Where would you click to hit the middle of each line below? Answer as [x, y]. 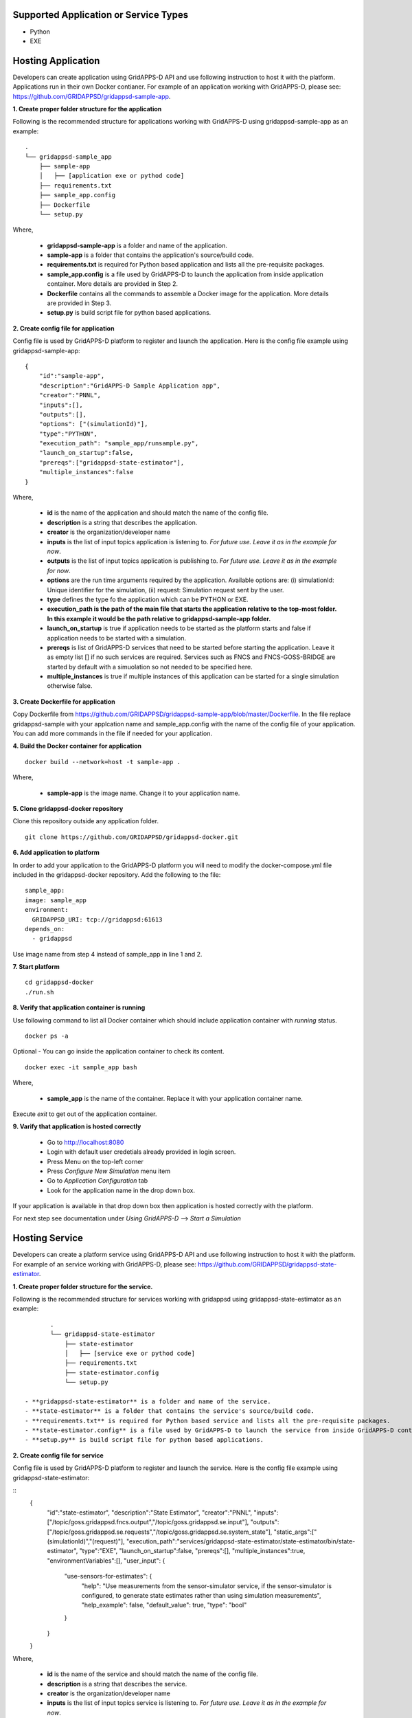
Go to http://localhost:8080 [85, 1142]
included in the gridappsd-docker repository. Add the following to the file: [117, 874]
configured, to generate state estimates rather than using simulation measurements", [202, 1595]
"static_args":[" [295, 1532]
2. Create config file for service [58, 1455]
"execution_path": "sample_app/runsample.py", [119, 444]
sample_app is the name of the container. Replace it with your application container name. [175, 1098]
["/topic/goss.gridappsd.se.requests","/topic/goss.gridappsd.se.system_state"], [160, 1532]
